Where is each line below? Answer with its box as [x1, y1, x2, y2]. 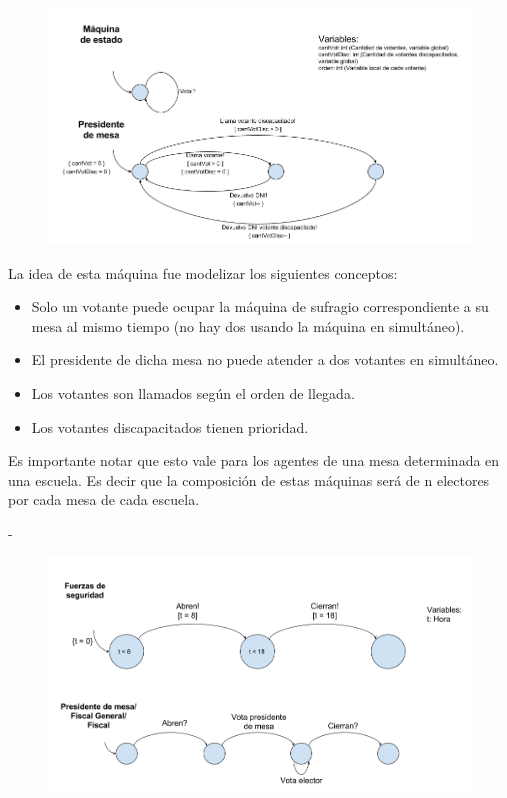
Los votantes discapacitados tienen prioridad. [31, 416, 309, 437]
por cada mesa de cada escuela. [8, 489, 200, 510]
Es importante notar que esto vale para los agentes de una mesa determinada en [8, 450, 500, 471]
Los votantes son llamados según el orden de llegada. [31, 382, 355, 403]
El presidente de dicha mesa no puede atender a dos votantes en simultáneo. [31, 349, 499, 370]
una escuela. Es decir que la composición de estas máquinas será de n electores [8, 469, 490, 490]
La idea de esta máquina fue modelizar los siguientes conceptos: [8, 262, 398, 283]
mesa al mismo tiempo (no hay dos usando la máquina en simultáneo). [31, 315, 465, 336]
